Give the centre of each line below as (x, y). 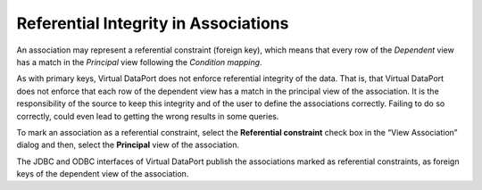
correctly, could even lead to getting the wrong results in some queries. (148, 116)
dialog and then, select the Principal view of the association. (128, 145)
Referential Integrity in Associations (153, 23)
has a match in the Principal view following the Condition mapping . (139, 62)
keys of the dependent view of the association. (103, 174)
